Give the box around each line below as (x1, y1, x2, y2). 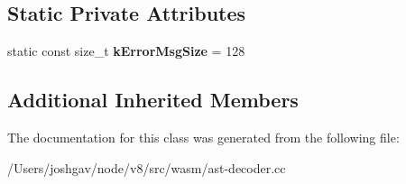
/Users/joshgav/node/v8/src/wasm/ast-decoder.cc (7, 158, 286, 177)
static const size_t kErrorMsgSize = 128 (7, 41, 245, 60)
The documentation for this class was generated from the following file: (7, 128, 400, 146)
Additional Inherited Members (7, 86, 299, 114)
